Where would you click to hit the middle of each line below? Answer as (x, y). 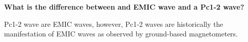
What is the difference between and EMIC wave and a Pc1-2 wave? (124, 7)
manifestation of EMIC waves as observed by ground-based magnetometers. (121, 34)
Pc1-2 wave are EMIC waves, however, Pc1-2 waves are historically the (114, 24)
